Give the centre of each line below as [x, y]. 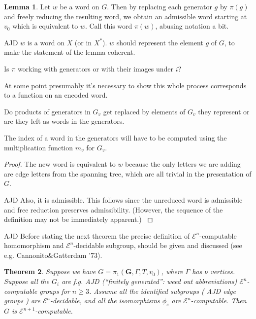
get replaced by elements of [144, 111]
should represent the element [160, 42]
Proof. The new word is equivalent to [60, 164]
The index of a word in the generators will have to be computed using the [115, 137]
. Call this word [109, 26]
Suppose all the [27, 281]
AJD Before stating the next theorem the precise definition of [97, 235]
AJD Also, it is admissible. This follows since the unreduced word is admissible [123, 199]
